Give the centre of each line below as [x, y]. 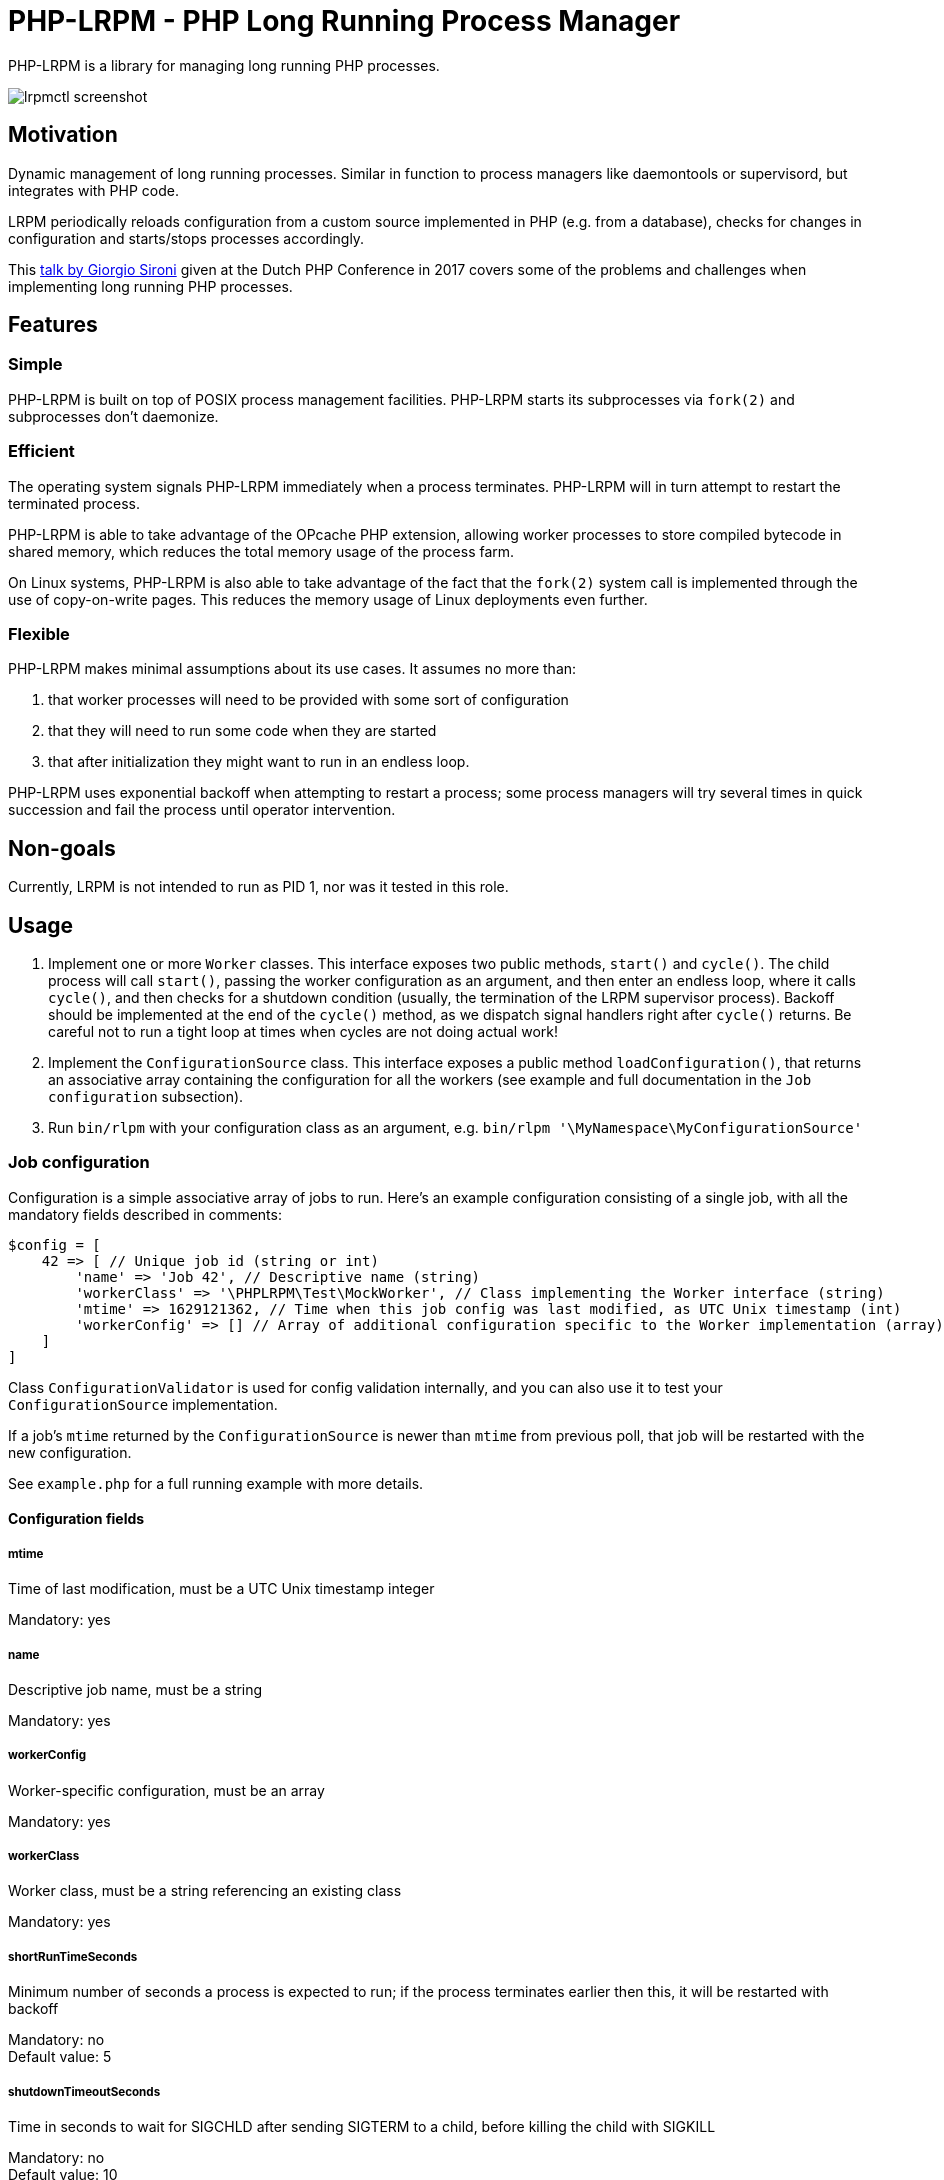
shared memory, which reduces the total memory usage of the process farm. [261, 551]
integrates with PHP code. [93, 190]
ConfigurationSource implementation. [143, 1404]
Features [53, 325]
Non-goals [62, 848]
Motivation [63, 135]
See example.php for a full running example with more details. [216, 1483]
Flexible [39, 633]
